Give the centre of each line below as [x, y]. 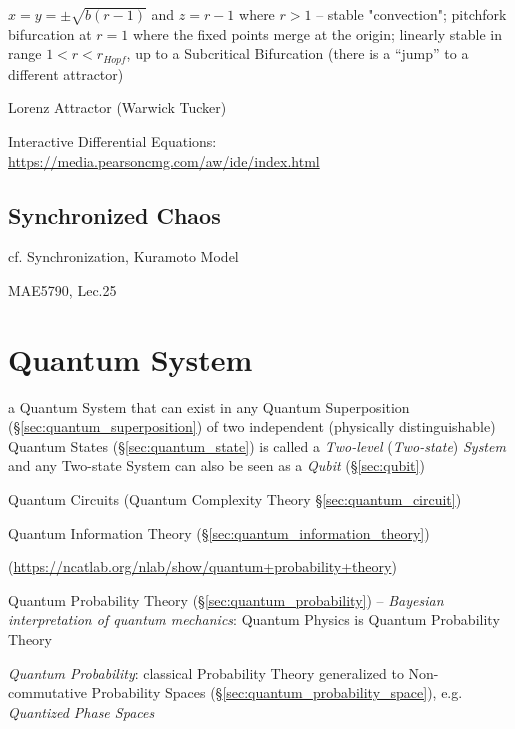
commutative [47, 692]
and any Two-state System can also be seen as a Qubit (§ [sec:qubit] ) [216, 465]
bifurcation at [50, 33]
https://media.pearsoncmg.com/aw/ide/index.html [164, 160]
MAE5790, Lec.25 [62, 289]
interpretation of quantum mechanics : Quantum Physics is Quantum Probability [254, 619]
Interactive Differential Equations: [112, 141]
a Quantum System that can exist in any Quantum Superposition [209, 406]
